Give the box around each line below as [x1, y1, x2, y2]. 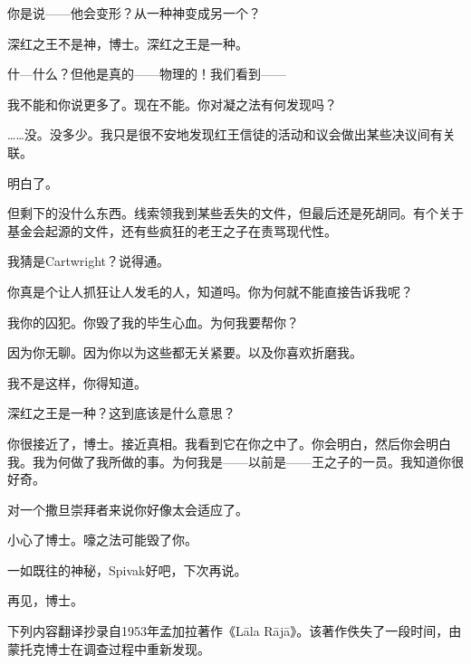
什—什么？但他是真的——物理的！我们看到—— [7, 64, 286, 83]
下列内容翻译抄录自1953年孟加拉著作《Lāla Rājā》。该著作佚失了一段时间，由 [7, 621, 462, 640]
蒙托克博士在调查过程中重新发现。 [7, 639, 210, 658]
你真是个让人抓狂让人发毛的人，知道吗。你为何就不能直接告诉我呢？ [7, 281, 413, 300]
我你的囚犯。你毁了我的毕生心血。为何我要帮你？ [7, 312, 299, 331]
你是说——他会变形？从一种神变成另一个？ [7, 4, 261, 22]
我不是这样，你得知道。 [7, 373, 147, 392]
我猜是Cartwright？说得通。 [7, 251, 169, 270]
